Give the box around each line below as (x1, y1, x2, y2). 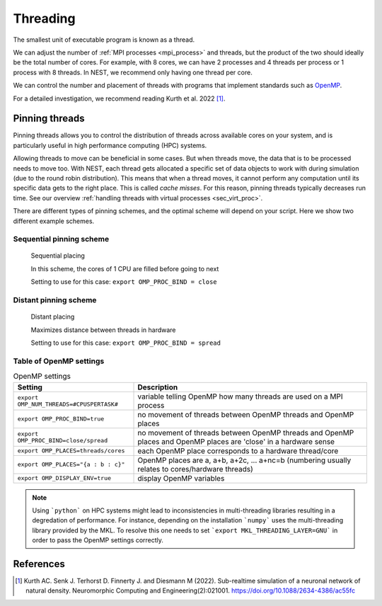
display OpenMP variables (137, 473, 225, 483)
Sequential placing (30, 251, 85, 260)
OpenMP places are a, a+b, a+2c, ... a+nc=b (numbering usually (137, 455, 352, 465)
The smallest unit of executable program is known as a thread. (13, 35, 195, 44)
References (13, 558, 65, 570)
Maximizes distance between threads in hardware (30, 326, 176, 334)
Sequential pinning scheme (13, 234, 110, 244)
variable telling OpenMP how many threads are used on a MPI (137, 391, 343, 401)
